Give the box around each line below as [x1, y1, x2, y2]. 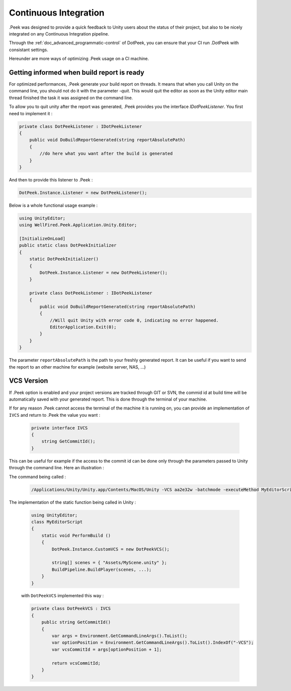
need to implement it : [9, 110, 53, 116]
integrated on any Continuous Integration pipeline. [9, 31, 109, 36]
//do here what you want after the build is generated [39, 151, 173, 157]
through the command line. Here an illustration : [9, 465, 104, 471]
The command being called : [9, 474, 66, 479]
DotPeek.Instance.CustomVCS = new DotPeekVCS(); [51, 546, 170, 552]
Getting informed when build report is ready [9, 68, 145, 76]
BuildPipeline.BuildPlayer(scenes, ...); [51, 567, 152, 572]
